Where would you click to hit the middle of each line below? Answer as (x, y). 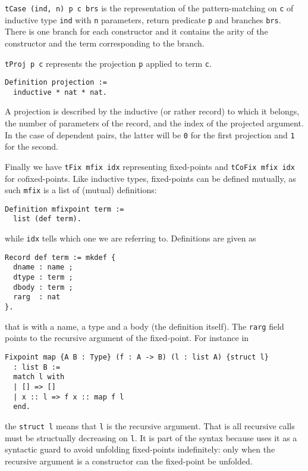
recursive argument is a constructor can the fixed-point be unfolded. (129, 461)
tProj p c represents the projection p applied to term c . (108, 63)
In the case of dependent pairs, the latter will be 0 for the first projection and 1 (150, 134)
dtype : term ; (43, 278)
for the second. (32, 146)
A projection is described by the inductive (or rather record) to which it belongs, (152, 111)
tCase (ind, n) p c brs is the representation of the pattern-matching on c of (149, 8)
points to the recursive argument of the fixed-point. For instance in (127, 338)
